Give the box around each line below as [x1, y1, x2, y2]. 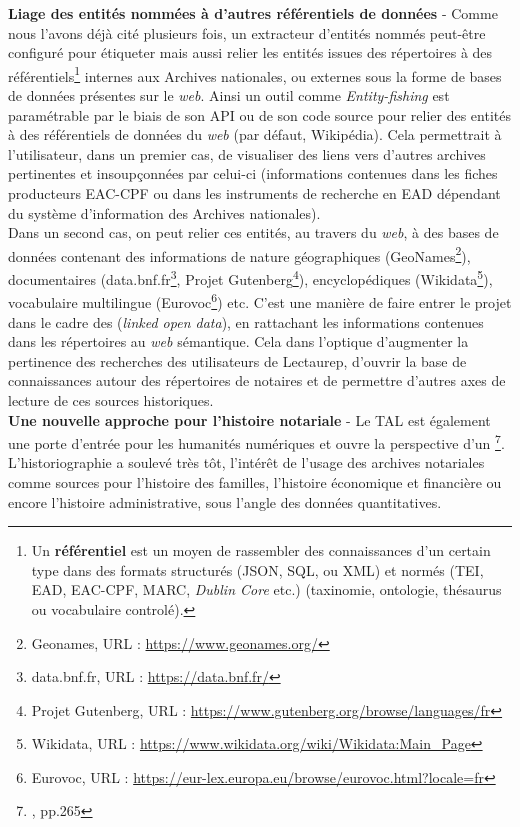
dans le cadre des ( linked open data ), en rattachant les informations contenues [8, 311, 484, 332]
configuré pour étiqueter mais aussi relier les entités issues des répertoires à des [8, 42, 493, 63]
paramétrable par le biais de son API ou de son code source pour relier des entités [8, 104, 511, 125]
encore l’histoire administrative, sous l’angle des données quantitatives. [8, 491, 442, 512]
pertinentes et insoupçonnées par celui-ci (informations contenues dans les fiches [8, 163, 498, 184]
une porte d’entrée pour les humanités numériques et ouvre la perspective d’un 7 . [8, 430, 505, 453]
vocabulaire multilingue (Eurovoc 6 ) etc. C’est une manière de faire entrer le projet [8, 289, 512, 312]
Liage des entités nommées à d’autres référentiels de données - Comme [8, 3, 498, 23]
